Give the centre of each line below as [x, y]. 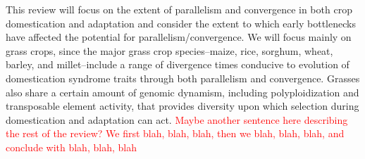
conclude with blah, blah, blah [71, 147]
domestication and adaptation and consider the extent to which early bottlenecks [181, 23]
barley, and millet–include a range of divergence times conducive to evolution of [178, 64]
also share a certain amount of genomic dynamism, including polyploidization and [182, 92]
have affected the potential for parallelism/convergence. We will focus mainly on [179, 37]
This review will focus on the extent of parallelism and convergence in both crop [179, 9]
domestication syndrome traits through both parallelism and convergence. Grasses [183, 78]
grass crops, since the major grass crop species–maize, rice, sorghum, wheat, [169, 50]
